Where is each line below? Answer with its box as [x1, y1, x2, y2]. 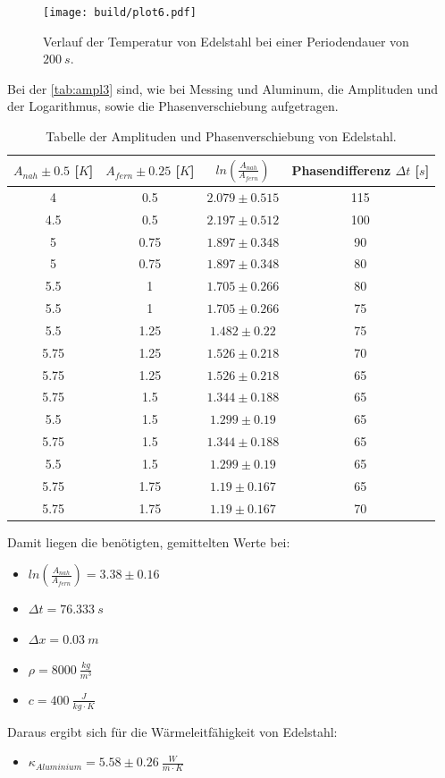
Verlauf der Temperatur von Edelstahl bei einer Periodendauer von [43, 31, 409, 50]
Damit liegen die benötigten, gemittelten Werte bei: [7, 532, 290, 551]
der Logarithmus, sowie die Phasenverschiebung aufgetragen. [7, 97, 339, 115]
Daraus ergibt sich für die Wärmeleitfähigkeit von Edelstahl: [7, 722, 338, 740]
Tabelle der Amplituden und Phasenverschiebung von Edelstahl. [46, 127, 397, 146]
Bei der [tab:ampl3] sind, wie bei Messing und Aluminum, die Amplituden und [7, 79, 438, 97]
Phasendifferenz [291, 161, 391, 180]
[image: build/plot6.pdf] [43, 6, 197, 19]
